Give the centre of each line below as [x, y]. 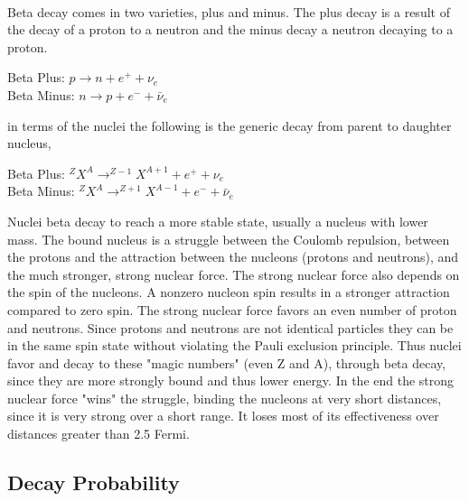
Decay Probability [94, 482]
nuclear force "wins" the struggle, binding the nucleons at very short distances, [225, 398]
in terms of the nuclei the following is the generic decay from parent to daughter [230, 125]
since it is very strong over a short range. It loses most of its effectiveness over [223, 416]
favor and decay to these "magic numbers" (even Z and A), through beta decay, [227, 362]
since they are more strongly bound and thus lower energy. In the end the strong [231, 380]
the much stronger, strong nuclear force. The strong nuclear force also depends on [234, 274]
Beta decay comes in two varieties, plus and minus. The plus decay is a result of [229, 11]
